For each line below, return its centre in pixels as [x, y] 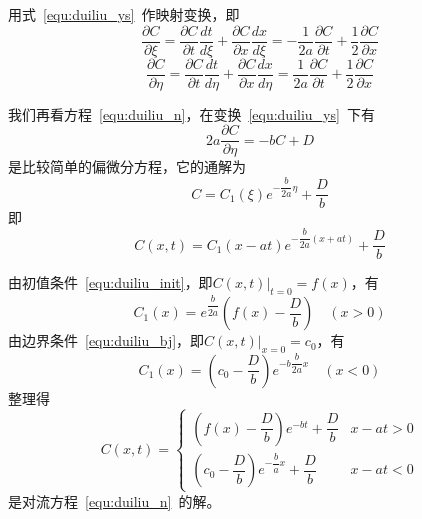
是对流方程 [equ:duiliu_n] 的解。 [114, 500]
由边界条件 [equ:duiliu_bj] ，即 [106, 340]
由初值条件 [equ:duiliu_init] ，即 [110, 282]
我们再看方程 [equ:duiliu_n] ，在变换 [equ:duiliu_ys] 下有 [191, 113]
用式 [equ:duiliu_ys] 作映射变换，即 [124, 14]
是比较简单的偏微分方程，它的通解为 [127, 166]
